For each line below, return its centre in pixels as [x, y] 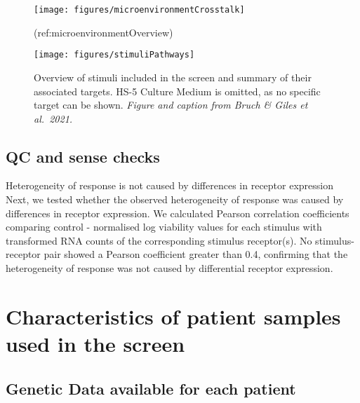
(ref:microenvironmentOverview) [104, 32]
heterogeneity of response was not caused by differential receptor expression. [169, 268]
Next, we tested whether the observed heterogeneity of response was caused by [175, 199]
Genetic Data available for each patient [151, 388]
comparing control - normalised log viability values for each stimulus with [164, 227]
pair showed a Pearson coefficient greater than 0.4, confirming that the [196, 254]
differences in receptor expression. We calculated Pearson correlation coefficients [178, 213]
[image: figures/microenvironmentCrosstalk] [139, 10]
